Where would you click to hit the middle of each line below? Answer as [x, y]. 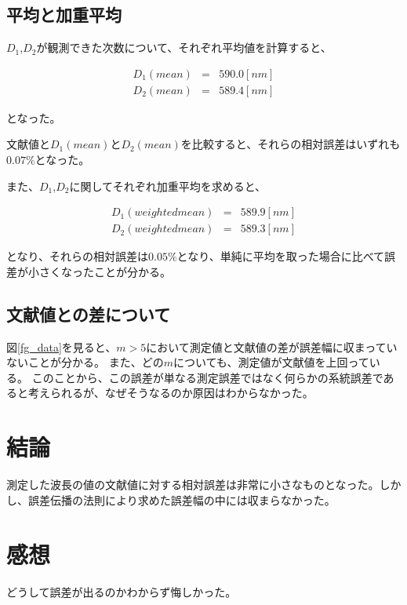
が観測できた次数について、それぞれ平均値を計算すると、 [184, 47]
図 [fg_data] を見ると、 [62, 346]
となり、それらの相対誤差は [78, 256]
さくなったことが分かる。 [105, 271]
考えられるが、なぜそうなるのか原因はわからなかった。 [171, 393]
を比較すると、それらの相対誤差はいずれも [291, 144]
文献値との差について [89, 313]
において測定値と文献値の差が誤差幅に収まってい [272, 346]
